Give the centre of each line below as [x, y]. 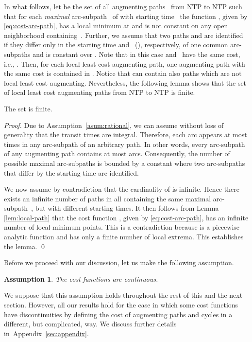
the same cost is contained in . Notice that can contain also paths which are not [123, 73]
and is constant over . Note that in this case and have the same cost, [136, 54]
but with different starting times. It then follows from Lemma [127, 208]
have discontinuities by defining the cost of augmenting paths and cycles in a [118, 314]
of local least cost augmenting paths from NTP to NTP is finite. [100, 92]
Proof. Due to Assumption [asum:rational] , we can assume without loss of [114, 125]
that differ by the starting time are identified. [71, 172]
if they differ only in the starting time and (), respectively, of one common [116, 45]
